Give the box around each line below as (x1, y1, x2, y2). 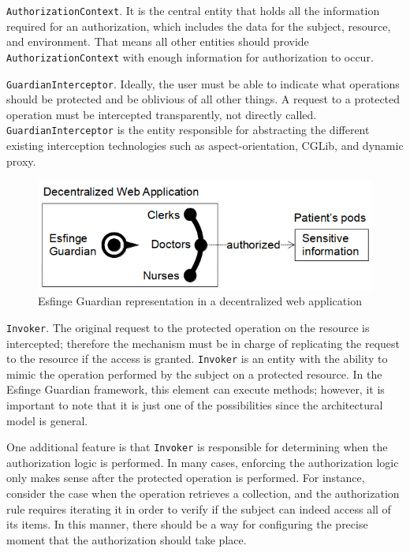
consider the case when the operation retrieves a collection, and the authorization (6, 485, 400, 501)
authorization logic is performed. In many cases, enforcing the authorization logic (6, 454, 399, 470)
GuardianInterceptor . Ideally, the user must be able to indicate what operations (6, 75, 400, 92)
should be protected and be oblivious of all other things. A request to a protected (6, 91, 401, 107)
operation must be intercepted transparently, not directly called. (6, 106, 317, 122)
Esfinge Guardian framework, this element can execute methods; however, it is (6, 381, 385, 398)
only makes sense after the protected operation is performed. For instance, (6, 469, 365, 486)
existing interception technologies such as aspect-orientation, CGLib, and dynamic (6, 137, 404, 153)
